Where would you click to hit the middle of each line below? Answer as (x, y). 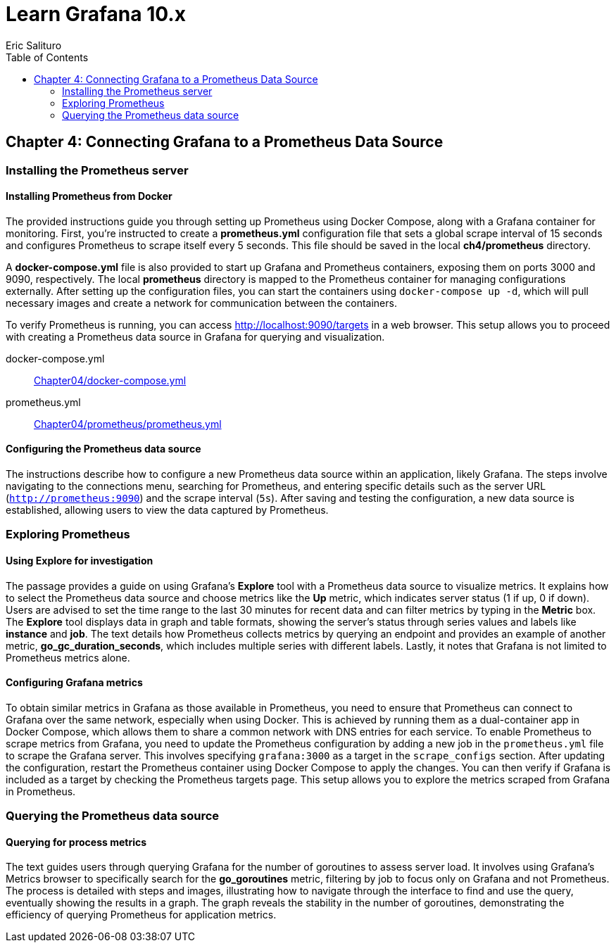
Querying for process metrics (76, 842)
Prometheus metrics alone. (68, 657)
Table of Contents (47, 57)
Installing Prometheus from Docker (89, 196)
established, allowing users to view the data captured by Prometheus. (167, 510)
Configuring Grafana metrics (74, 683)
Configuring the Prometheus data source (103, 449)
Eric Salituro (34, 45)
